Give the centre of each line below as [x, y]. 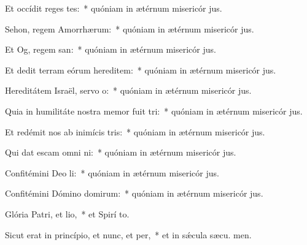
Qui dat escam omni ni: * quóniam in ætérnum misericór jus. [121, 152]
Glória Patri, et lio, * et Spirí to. [67, 213]
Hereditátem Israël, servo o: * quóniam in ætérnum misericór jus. [128, 90]
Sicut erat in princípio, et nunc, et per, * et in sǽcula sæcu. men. [128, 234]
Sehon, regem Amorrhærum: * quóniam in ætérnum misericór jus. [130, 28]
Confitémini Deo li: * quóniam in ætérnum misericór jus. [112, 172]
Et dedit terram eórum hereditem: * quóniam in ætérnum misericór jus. [141, 70]
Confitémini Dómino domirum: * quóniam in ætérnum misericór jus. [134, 193]
